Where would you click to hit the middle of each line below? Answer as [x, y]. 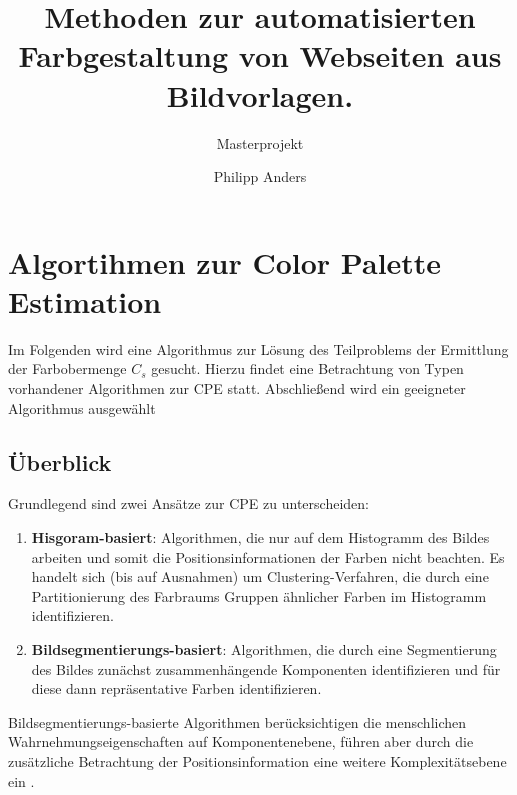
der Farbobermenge [67, 368]
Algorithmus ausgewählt [82, 407]
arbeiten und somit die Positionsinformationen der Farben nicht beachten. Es [268, 556]
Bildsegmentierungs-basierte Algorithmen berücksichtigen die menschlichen [237, 721]
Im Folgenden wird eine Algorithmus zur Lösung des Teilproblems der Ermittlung [258, 348]
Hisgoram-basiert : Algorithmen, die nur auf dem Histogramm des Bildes [260, 536]
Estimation [85, 300]
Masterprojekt [260, 142]
